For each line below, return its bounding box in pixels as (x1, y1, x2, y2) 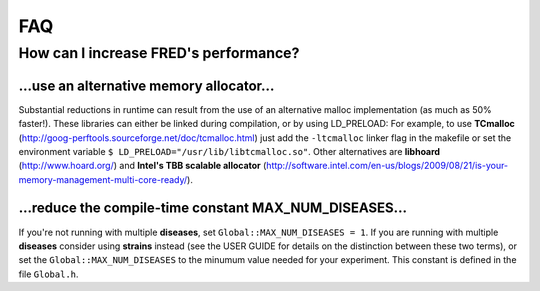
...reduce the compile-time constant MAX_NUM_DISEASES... (18, 200, 407, 217)
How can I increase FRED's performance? (18, 44, 300, 62)
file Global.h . (18, 268, 79, 280)
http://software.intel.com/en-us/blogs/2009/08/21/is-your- (266, 160, 509, 172)
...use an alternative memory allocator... (18, 77, 275, 94)
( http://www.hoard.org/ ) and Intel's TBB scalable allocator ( (18, 160, 267, 172)
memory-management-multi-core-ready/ (18, 173, 188, 185)
